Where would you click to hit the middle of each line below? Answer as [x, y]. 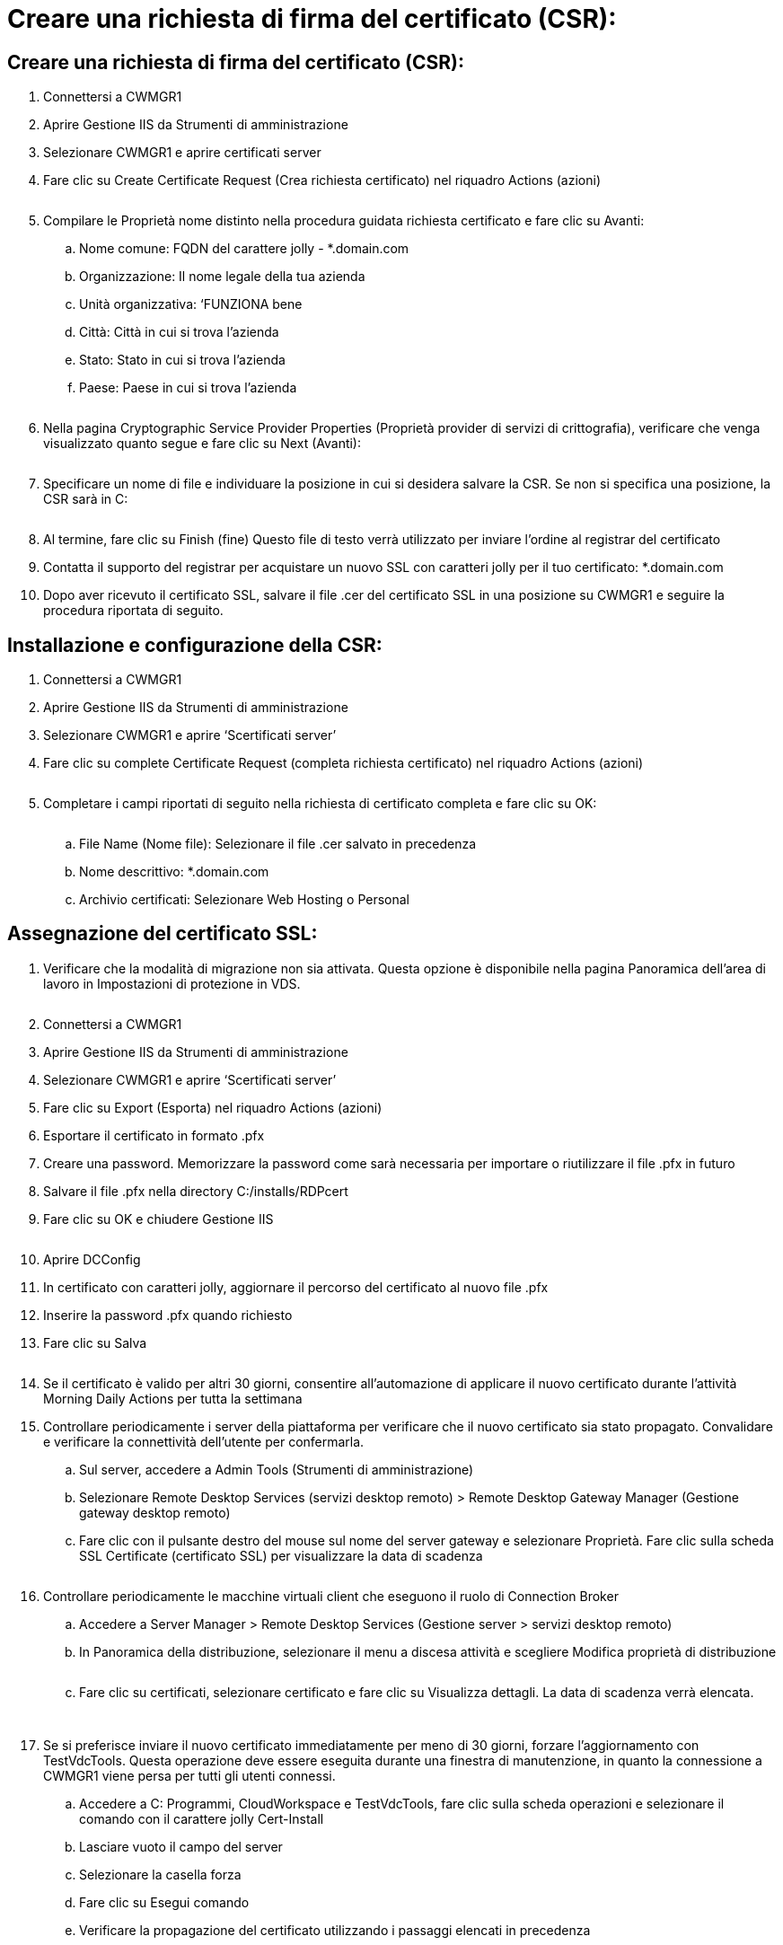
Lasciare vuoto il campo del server [181, 1846]
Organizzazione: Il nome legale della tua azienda [222, 277]
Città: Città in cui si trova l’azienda [179, 332]
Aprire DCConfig [92, 1259]
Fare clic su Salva [95, 1342]
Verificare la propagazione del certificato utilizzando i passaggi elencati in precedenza [335, 1930]
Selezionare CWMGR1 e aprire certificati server [182, 153]
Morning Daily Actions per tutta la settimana [173, 1398]
